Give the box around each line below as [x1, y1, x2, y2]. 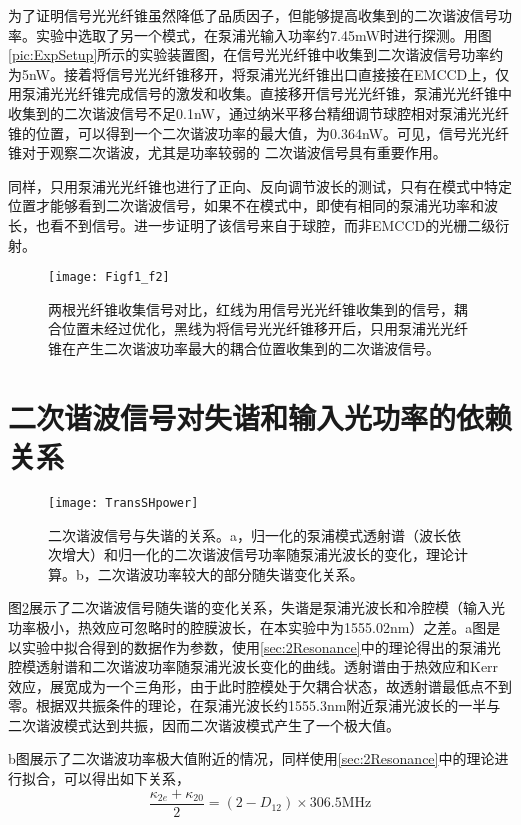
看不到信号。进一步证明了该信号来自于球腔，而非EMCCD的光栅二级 [49, 214, 496, 235]
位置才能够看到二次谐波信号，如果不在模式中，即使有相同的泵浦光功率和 [8, 195, 484, 216]
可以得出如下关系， [63, 768, 190, 789]
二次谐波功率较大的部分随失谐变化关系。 [97, 563, 364, 584]
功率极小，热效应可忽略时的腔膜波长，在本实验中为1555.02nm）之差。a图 [8, 616, 487, 637]
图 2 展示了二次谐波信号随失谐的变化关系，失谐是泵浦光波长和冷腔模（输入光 [8, 597, 505, 618]
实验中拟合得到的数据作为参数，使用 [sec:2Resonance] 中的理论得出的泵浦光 [21, 636, 501, 657]
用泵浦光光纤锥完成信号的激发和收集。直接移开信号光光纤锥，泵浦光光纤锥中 [8, 83, 512, 104]
